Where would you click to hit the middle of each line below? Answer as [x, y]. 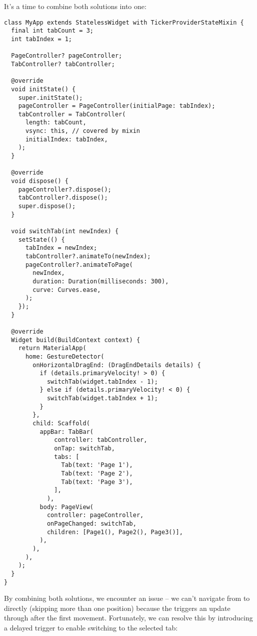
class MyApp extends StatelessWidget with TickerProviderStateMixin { [124, 22]
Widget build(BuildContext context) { [76, 340]
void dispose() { [40, 181]
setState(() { [41, 240]
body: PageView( [66, 507]
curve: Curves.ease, [67, 290]
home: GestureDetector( [65, 356]
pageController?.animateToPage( [79, 265]
